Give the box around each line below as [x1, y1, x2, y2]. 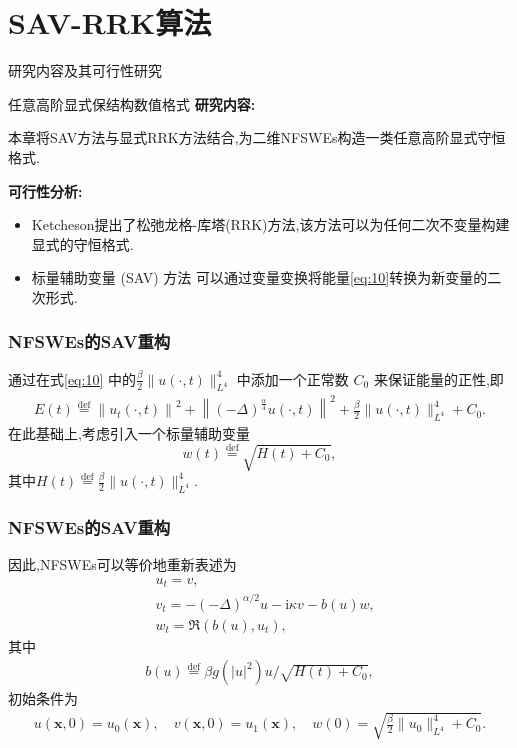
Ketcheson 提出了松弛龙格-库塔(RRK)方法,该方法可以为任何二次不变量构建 [31, 214, 510, 235]
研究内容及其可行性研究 [8, 60, 162, 81]
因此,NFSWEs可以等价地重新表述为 [8, 554, 237, 575]
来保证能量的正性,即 [373, 368, 504, 389]
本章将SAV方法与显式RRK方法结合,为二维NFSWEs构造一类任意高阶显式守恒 [8, 127, 506, 148]
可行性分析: [8, 180, 83, 201]
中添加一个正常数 [236, 368, 349, 389]
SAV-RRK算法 [8, 2, 212, 43]
